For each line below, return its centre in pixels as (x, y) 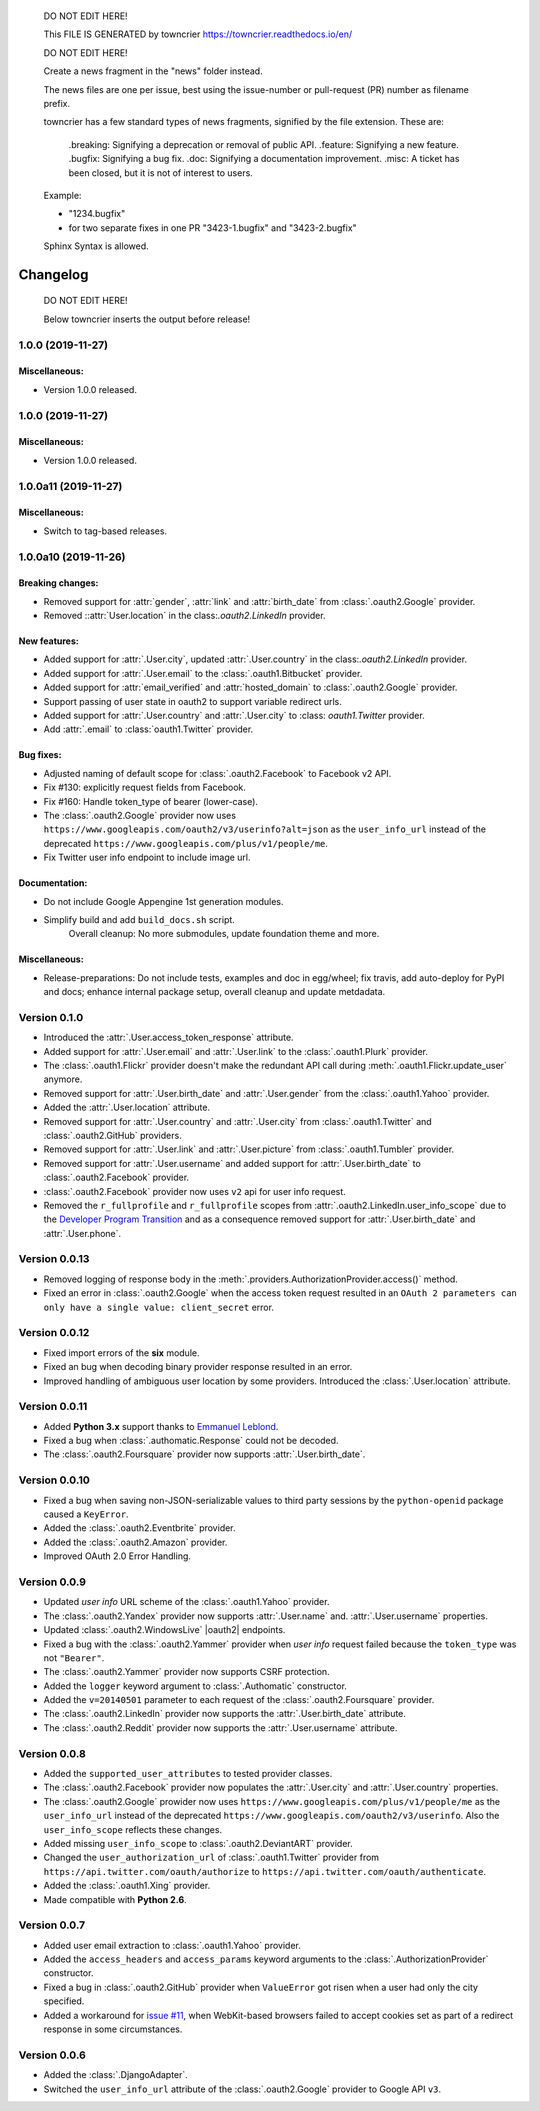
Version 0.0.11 (53, 1407)
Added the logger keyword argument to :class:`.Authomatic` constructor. (195, 1686)
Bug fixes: (40, 755)
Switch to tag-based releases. (105, 531)
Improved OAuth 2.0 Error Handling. (117, 1556)
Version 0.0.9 (52, 1582)
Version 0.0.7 (51, 1925)
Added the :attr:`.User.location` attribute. (126, 1107)
